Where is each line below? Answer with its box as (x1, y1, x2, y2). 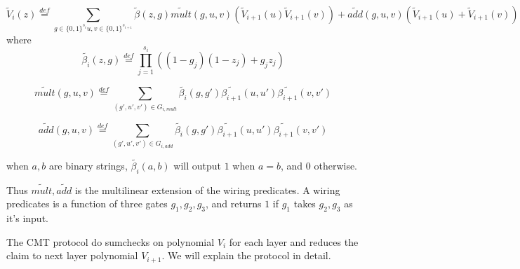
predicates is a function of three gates (6, 196, 168, 211)
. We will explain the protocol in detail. (161, 248, 331, 263)
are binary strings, (48, 158, 128, 172)
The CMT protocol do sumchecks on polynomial (6, 234, 215, 249)
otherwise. (314, 158, 358, 172)
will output (173, 158, 222, 172)
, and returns (206, 196, 262, 211)
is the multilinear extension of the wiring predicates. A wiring (74, 182, 340, 197)
